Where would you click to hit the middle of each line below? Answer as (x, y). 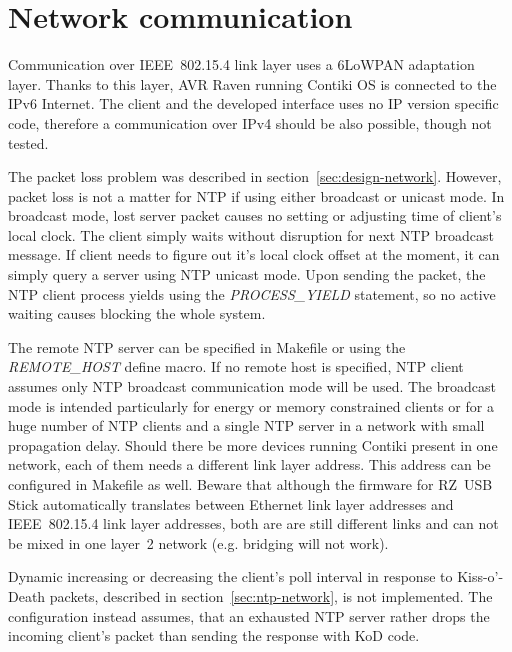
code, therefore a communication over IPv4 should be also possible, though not (250, 122)
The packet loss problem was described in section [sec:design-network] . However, (255, 176)
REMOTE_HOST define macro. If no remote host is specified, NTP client (236, 366)
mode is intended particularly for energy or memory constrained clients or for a (251, 405)
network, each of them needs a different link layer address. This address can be (249, 464)
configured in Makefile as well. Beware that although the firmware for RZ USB (250, 484)
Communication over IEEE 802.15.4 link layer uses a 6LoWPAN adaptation (241, 64)
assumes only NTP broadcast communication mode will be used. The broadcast (252, 386)
